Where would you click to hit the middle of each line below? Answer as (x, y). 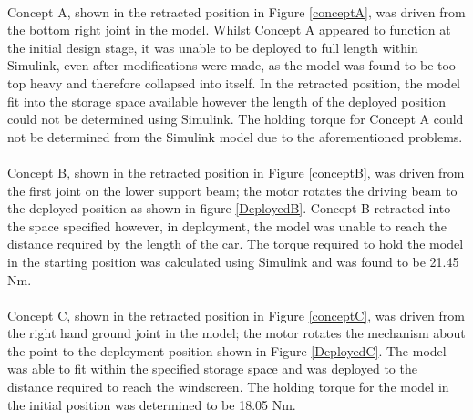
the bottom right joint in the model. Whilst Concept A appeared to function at (229, 30)
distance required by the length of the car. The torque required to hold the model (236, 244)
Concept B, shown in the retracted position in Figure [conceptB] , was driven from (236, 172)
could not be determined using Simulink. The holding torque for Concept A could (236, 119)
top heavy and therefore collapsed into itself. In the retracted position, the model (234, 82)
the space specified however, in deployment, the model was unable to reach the (227, 225)
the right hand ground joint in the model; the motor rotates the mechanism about (236, 333)
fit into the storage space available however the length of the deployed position (226, 101)
